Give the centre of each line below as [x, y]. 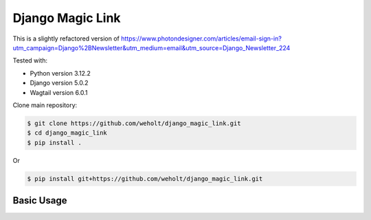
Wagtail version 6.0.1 [59, 92]
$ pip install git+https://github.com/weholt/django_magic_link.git [145, 178]
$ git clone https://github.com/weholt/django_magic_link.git [134, 123]
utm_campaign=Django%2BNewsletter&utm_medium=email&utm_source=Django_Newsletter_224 [151, 47]
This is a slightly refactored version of [66, 38]
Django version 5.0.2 [59, 83]
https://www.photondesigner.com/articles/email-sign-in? [201, 38]
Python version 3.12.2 [60, 73]
